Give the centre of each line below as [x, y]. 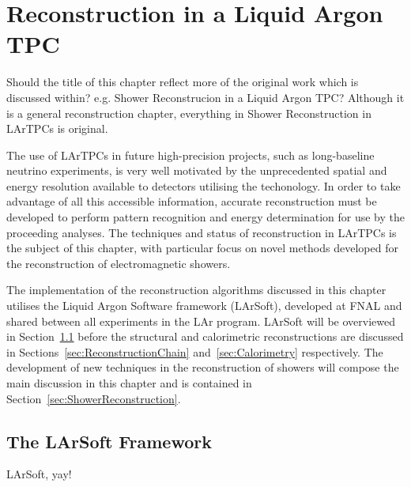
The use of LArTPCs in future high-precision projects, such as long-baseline [190, 155]
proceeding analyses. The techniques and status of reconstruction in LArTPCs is [202, 232]
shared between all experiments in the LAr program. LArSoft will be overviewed [201, 321]
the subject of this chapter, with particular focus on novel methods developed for [202, 248]
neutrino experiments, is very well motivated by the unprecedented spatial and [197, 170]
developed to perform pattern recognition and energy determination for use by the [205, 217]
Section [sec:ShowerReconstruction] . [94, 398]
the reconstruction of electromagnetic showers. [119, 263]
